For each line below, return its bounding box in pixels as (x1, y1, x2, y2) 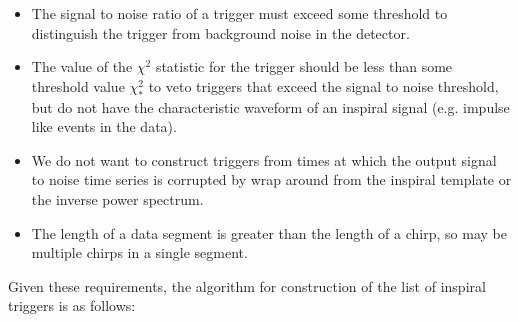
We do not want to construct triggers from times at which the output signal (31, 149, 497, 170)
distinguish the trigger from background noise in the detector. (31, 22, 410, 43)
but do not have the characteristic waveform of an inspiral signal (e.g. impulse (31, 96, 510, 117)
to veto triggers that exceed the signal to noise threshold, (148, 75, 499, 96)
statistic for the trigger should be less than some (155, 56, 453, 77)
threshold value (31, 75, 125, 96)
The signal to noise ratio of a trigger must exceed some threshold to (31, 3, 448, 23)
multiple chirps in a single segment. (31, 242, 248, 263)
